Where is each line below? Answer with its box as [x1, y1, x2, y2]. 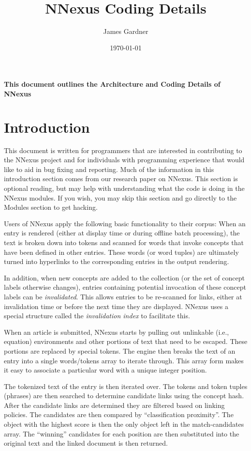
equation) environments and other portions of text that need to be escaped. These [4, 336, 248, 346]
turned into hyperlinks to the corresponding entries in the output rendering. [4, 256, 229, 266]
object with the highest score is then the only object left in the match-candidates [4, 419, 244, 429]
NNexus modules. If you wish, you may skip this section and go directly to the [4, 192, 237, 202]
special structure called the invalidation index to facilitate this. [4, 311, 190, 321]
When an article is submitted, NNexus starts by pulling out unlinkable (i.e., [4, 327, 229, 337]
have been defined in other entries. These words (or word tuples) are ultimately [4, 247, 239, 257]
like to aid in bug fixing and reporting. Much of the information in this [4, 164, 214, 174]
